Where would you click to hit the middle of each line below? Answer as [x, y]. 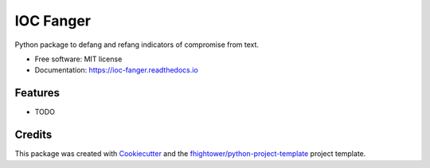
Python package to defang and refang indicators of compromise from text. [137, 45]
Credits [33, 135]
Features [37, 93]
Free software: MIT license [78, 59]
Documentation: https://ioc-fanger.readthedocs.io [116, 70]
